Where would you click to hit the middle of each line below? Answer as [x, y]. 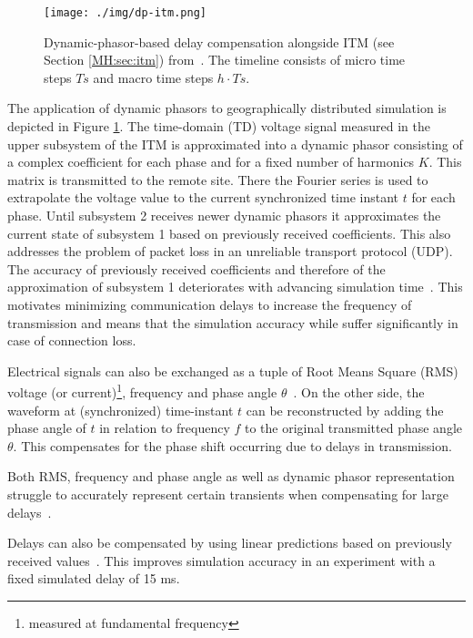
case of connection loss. [72, 340]
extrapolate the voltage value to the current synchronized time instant [203, 197]
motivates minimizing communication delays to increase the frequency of [210, 304]
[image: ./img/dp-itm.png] [125, 13]
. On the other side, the [359, 392]
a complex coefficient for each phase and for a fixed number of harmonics [211, 162]
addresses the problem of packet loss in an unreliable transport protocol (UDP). [230, 251]
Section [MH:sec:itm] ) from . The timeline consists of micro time [225, 60]
